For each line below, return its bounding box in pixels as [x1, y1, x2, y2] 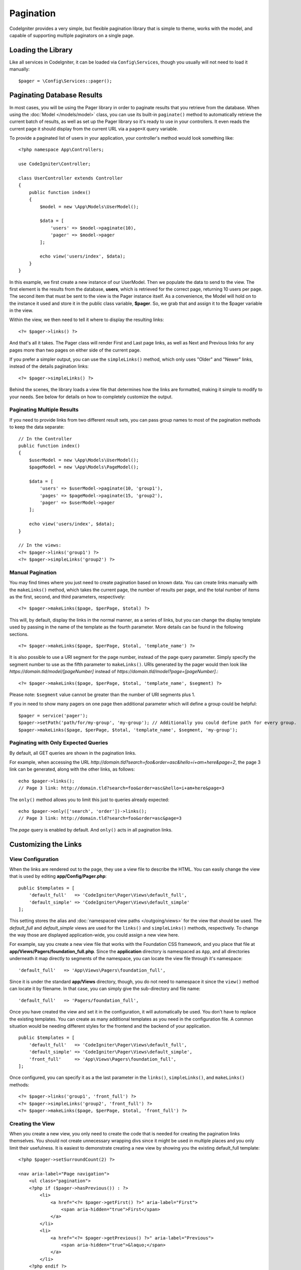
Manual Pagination [9, 569, 57, 576]
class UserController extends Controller [18, 175, 123, 181]
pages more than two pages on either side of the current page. [9, 347, 141, 353]
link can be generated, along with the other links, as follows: [9, 766, 135, 772]
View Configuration [9, 855, 59, 863]
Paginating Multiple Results [9, 406, 79, 414]
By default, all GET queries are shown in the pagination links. [9, 750, 137, 756]
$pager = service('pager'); [18, 713, 88, 718]
